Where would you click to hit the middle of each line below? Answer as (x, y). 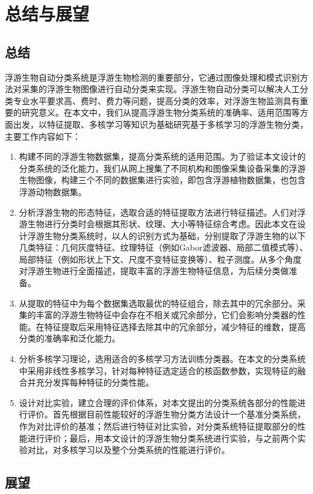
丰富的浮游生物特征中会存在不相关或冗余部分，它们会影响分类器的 (166, 315)
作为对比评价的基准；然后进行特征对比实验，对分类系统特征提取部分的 (158, 426)
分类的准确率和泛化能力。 (70, 338)
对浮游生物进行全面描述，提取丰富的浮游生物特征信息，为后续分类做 (154, 271)
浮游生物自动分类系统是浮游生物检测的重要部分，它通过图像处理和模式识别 (152, 77)
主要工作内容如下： (43, 136)
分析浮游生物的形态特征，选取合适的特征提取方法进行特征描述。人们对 (158, 212)
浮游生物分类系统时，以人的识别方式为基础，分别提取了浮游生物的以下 (166, 235)
